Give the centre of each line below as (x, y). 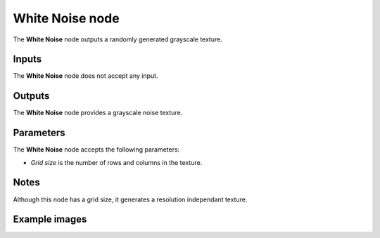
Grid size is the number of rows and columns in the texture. (116, 162)
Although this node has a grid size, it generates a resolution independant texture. (130, 199)
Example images (50, 219)
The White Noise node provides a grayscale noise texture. (98, 113)
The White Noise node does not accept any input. (85, 76)
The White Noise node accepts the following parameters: (96, 150)
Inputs (27, 59)
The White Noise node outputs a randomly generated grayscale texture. (118, 39)
